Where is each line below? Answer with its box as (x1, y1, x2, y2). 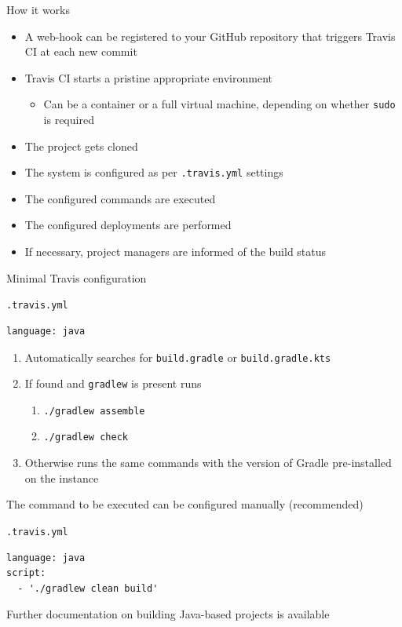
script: (6, 567, 46, 579)
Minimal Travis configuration (6, 269, 147, 286)
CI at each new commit (24, 43, 137, 60)
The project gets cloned (24, 137, 138, 154)
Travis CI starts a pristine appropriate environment (24, 69, 272, 86)
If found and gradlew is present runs (24, 375, 202, 392)
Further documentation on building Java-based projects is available (6, 606, 330, 622)
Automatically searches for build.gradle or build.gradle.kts (24, 348, 331, 365)
